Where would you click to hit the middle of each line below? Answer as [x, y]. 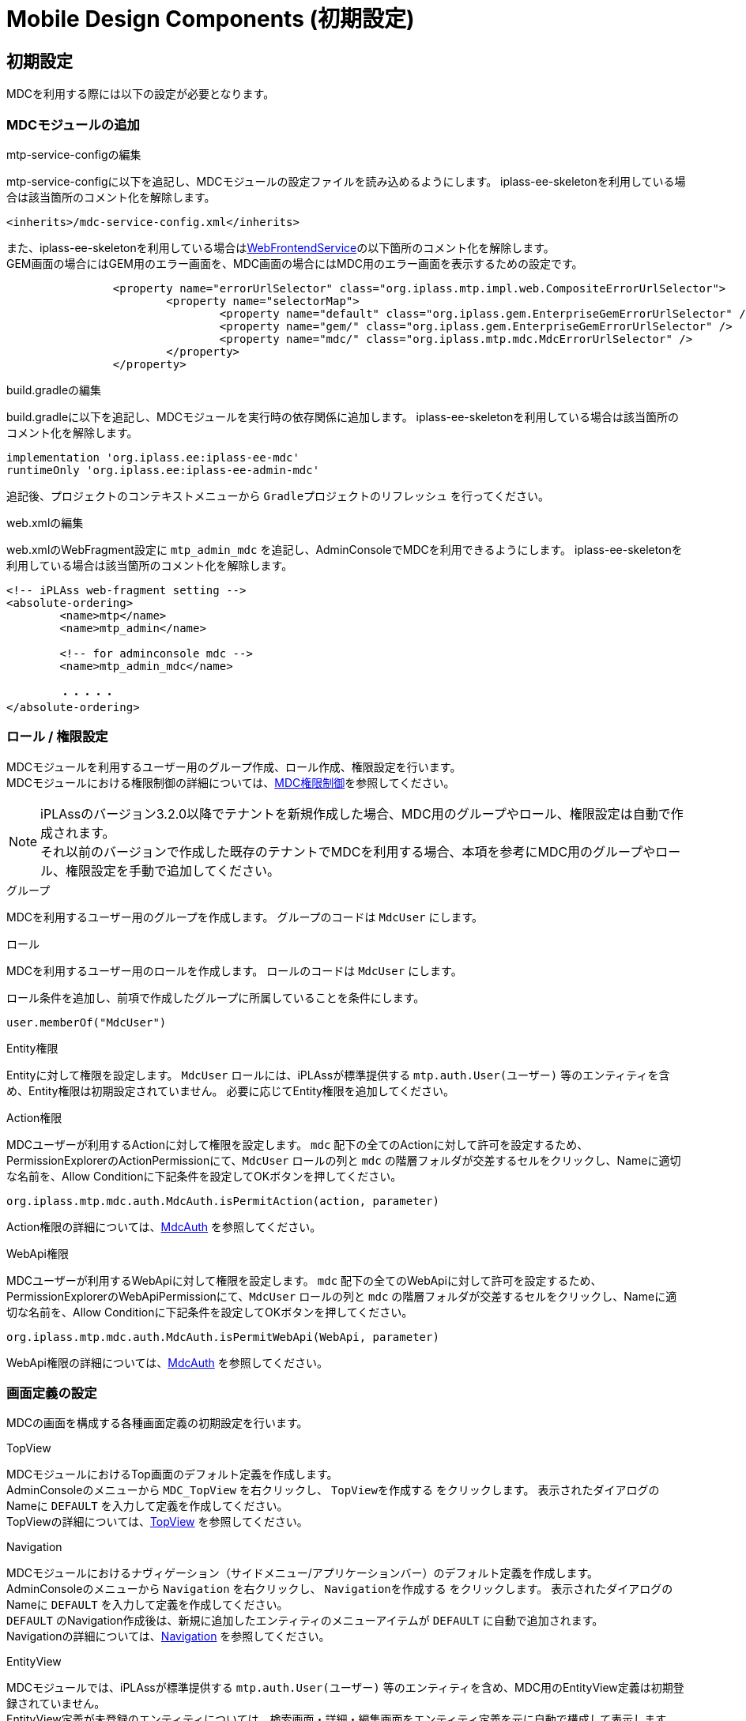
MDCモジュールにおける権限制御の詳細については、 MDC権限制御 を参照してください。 [231, 782]
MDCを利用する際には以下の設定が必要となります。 [141, 94]
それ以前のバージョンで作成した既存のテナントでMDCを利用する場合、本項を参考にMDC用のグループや [348, 851]
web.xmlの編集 [45, 522]
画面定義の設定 [52, 1393]
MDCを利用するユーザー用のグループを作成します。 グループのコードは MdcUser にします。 [245, 917]
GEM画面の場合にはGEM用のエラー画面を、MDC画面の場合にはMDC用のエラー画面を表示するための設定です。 [295, 263]
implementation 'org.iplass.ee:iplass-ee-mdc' [153, 457]
